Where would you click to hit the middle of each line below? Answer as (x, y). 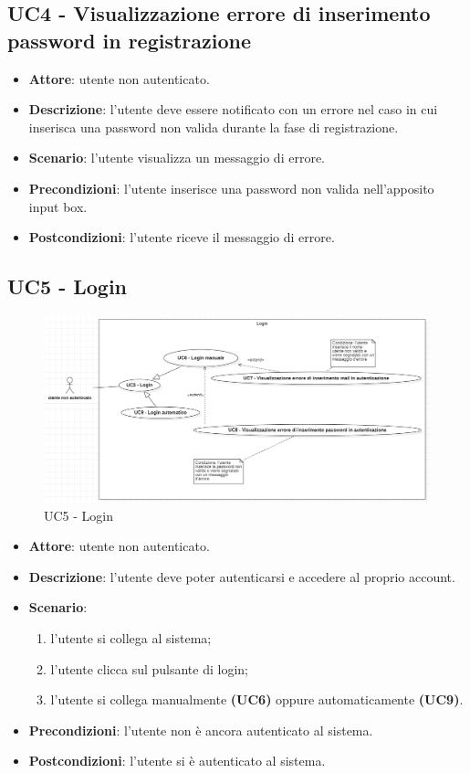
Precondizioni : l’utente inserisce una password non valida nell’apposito (231, 188)
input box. (58, 206)
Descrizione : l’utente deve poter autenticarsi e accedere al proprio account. (242, 576)
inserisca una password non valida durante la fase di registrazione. (214, 127)
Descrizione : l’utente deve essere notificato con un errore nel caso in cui (233, 109)
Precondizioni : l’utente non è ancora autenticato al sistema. (201, 730)
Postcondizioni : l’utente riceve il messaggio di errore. (182, 237)
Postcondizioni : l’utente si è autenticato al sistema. (177, 761)
